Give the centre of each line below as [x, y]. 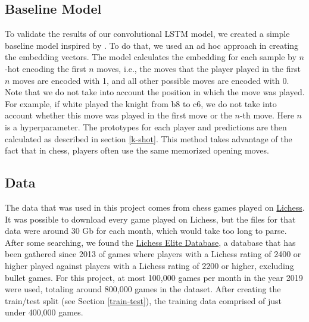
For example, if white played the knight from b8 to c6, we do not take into [141, 103]
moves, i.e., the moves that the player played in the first [199, 68]
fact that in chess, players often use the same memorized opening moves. [137, 150]
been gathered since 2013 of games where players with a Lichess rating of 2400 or [153, 254]
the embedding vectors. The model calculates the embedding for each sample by [151, 57]
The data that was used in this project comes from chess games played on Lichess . [155, 207]
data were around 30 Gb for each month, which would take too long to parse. [146, 231]
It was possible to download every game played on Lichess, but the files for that [150, 219]
